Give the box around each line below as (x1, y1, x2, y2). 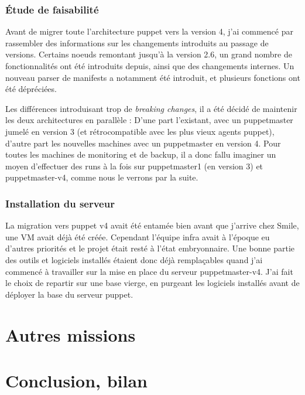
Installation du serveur (5, 196, 115, 210)
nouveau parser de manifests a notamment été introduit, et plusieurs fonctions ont (5, 71, 300, 83)
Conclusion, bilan (5, 368, 148, 392)
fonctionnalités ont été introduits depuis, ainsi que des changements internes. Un (5, 60, 294, 71)
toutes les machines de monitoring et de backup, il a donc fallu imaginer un (5, 148, 276, 161)
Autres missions (5, 322, 136, 346)
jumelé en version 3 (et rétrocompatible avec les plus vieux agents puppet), (5, 125, 275, 137)
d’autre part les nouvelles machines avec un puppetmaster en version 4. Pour (5, 137, 281, 149)
